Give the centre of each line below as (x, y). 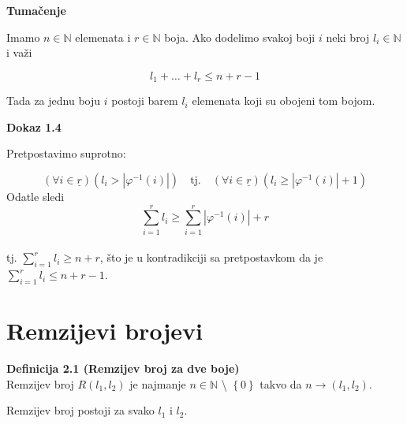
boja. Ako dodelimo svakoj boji (240, 37)
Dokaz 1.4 (34, 126)
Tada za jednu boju (54, 100)
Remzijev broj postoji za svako (80, 410)
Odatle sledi (35, 197)
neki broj (348, 37)
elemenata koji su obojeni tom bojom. (284, 100)
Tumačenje (36, 10)
